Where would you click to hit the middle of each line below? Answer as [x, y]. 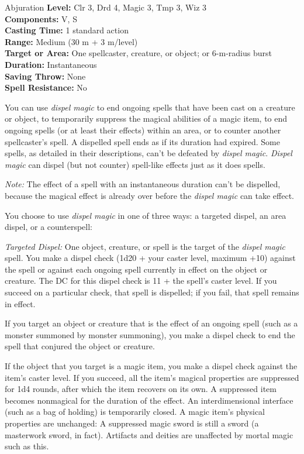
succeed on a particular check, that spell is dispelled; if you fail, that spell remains [152, 292]
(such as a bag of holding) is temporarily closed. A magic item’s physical [135, 412]
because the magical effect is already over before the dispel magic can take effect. [150, 195]
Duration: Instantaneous [51, 64]
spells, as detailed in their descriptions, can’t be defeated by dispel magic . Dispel [148, 153]
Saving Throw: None [45, 76]
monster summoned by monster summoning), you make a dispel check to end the [150, 334]
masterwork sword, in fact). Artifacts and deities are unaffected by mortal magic [149, 434]
